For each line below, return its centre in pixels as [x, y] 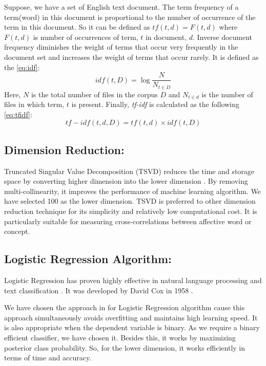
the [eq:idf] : [22, 67]
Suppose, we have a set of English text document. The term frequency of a [121, 7]
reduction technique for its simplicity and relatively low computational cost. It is [131, 211]
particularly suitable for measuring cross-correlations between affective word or [128, 221]
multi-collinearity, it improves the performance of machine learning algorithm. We [132, 191]
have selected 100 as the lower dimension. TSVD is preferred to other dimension [130, 201]
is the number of [227, 94]
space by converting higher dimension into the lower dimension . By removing [126, 181]
